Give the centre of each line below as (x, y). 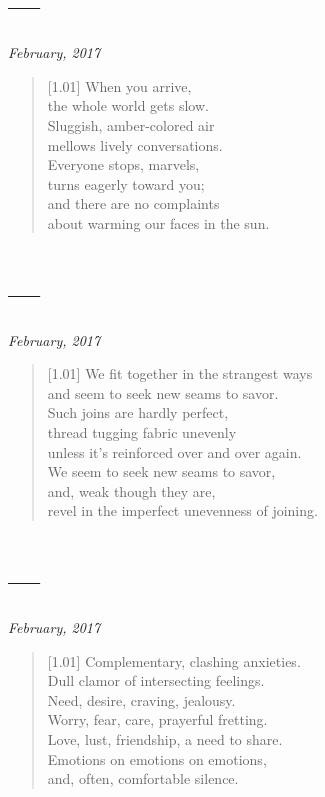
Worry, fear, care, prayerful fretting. (157, 719)
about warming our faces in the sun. (158, 222)
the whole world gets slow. (128, 105)
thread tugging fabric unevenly (142, 431)
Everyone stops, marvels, (123, 164)
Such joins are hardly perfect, (138, 412)
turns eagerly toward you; (126, 183)
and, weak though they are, (131, 490)
